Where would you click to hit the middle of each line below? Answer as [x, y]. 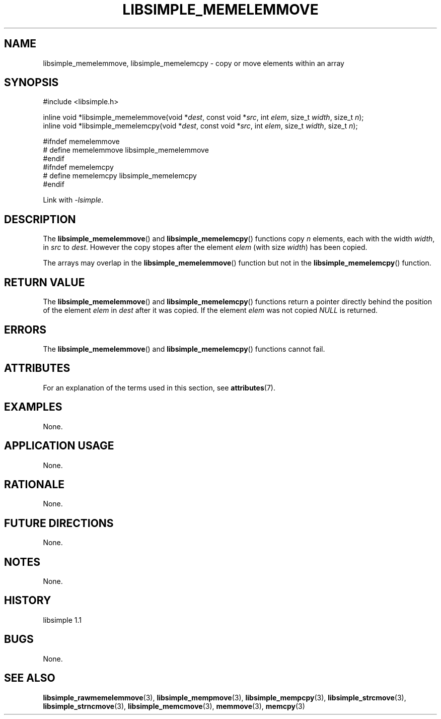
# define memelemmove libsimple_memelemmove [126, 150]
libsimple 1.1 [62, 620]
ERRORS [25, 330]
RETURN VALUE [45, 282]
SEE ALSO [30, 678]
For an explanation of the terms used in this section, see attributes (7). [159, 387]
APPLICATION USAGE [59, 446]
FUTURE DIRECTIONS [59, 523]
